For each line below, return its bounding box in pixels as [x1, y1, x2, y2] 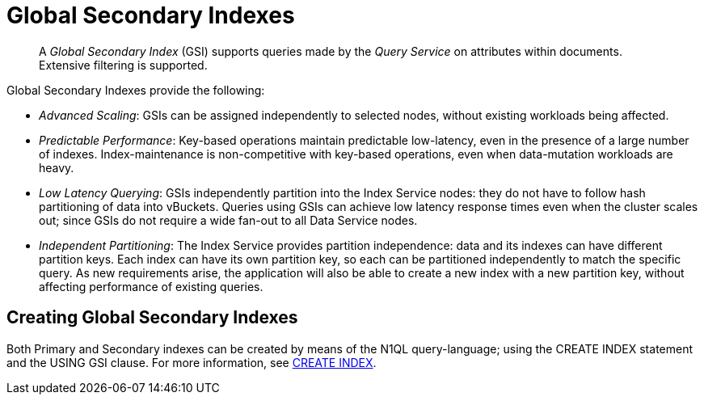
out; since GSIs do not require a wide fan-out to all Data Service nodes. [39, 213, 418, 227]
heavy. [39, 160, 74, 175]
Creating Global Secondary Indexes [6, 307, 298, 328]
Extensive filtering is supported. [39, 57, 208, 72]
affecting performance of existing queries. [39, 279, 263, 293]
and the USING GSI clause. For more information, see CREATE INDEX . [6, 355, 377, 369]
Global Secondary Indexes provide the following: [6, 82, 265, 97]
